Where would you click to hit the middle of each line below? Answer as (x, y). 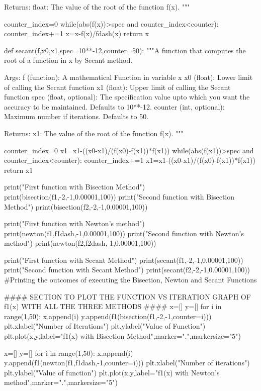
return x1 (19, 170)
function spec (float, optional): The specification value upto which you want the (127, 97)
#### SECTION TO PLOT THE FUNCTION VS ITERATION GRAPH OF (127, 296)
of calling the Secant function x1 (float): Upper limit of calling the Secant (117, 87)
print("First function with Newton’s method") (74, 223)
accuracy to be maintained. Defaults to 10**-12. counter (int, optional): (114, 106)
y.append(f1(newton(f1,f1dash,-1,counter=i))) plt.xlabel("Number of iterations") (127, 363)
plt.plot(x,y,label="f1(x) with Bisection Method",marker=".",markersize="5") (123, 336)
